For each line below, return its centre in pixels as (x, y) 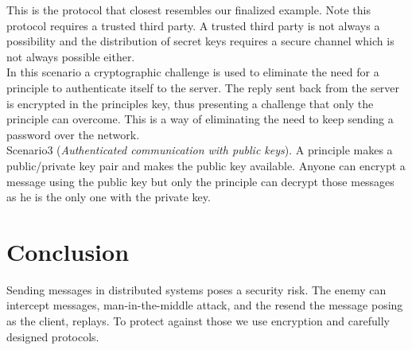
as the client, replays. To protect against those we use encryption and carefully (198, 321)
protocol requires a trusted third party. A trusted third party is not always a (193, 25)
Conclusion (68, 251)
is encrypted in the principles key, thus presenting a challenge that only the (190, 103)
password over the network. (73, 134)
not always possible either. (71, 56)
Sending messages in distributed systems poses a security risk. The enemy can (196, 289)
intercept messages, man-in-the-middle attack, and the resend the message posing (205, 305)
